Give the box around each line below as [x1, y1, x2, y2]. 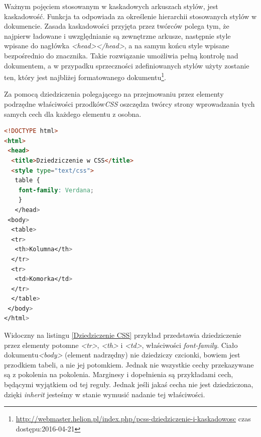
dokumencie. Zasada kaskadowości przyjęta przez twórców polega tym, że [4, 21, 229, 31]
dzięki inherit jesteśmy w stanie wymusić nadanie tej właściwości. [4, 389, 205, 399]
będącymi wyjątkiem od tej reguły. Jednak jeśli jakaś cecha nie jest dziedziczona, [4, 379, 253, 390]
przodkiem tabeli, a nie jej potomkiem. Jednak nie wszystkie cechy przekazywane [4, 359, 254, 370]
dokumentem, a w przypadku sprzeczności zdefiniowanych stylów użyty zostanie [4, 60, 249, 70]
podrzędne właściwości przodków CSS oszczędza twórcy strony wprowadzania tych [4, 99, 255, 109]
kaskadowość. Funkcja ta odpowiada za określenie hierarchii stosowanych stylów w [4, 11, 257, 21]
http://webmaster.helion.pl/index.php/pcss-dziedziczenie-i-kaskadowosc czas [16, 413, 251, 424]
